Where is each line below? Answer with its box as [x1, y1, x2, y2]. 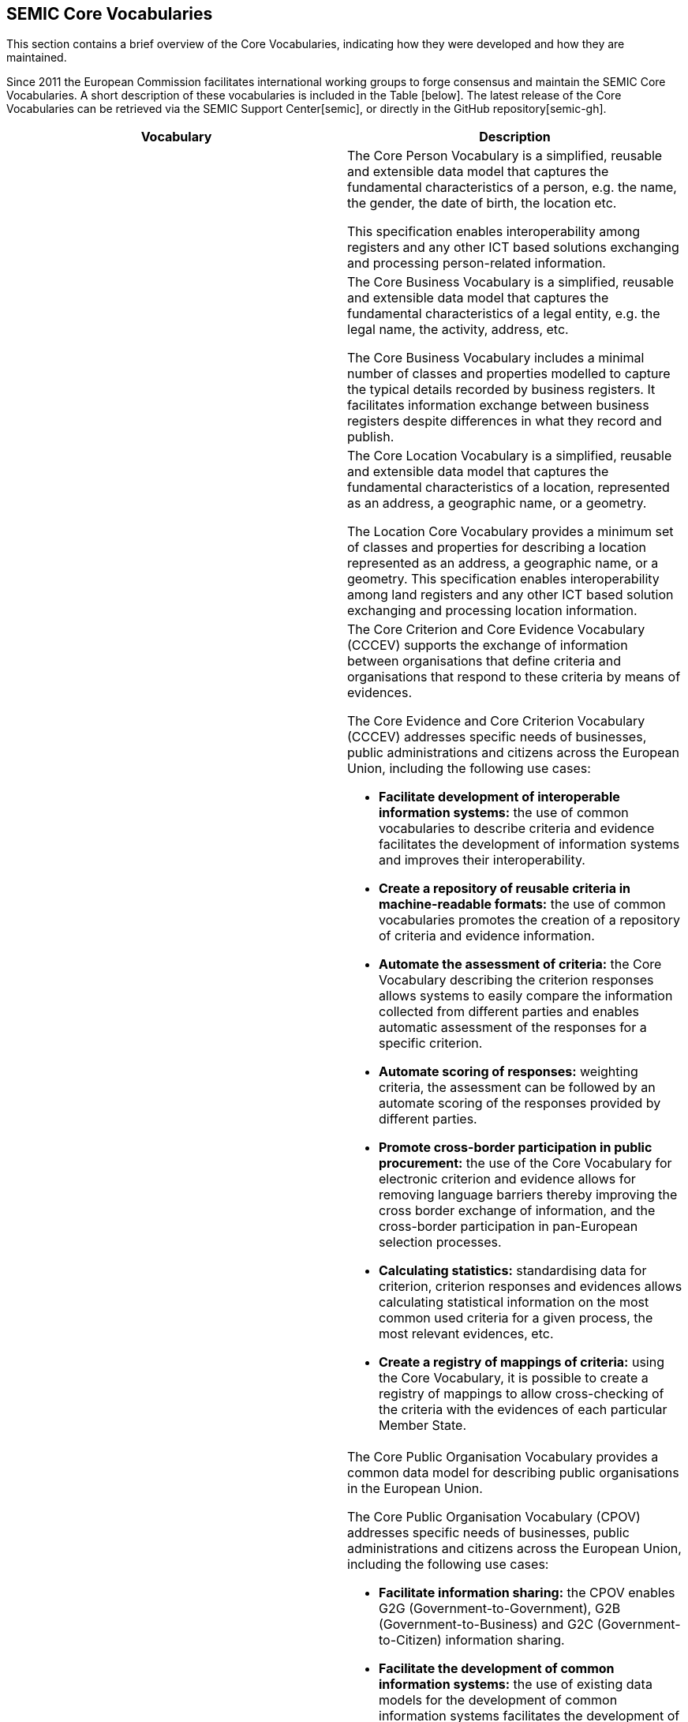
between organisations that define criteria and [347, 653, 622, 670]
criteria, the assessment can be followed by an [379, 1079, 656, 1096]
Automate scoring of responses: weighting [379, 1064, 638, 1080]
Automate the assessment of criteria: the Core [379, 956, 662, 973]
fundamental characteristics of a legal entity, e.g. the [347, 306, 660, 322]
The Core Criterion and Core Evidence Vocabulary [347, 621, 645, 638]
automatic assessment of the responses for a [379, 1019, 647, 1036]
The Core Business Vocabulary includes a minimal [347, 350, 645, 366]
